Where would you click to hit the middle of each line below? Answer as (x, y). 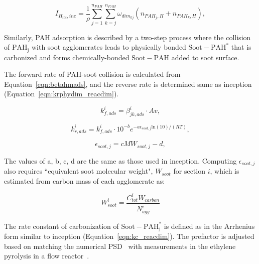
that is (241, 47)
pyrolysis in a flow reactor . (47, 256)
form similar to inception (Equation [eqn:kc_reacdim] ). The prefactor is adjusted (129, 236)
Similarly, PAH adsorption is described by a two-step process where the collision (127, 37)
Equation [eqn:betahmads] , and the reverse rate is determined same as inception (128, 84)
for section (189, 171)
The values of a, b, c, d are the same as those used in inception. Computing (120, 160)
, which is (225, 171)
